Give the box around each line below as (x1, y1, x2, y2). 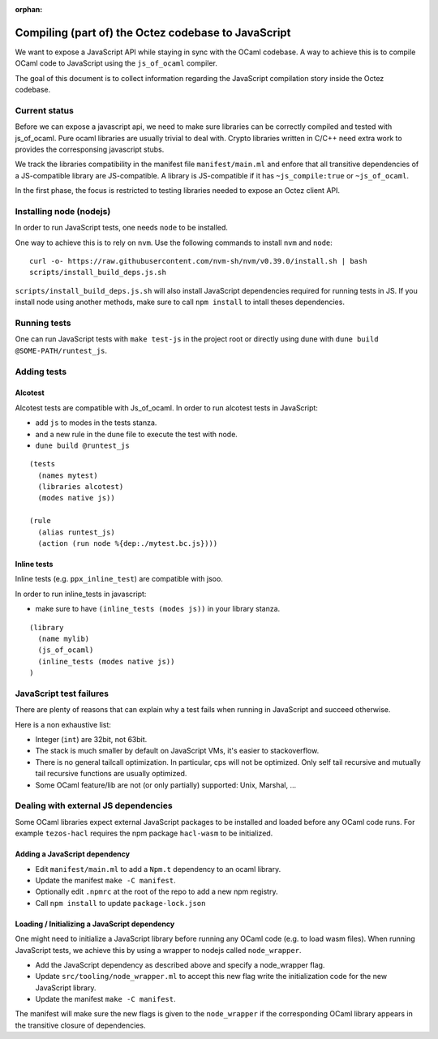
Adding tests (15, 366, 67, 377)
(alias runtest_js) (37, 527, 115, 537)
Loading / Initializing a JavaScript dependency (15, 919, 175, 929)
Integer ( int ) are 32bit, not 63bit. (35, 735, 148, 745)
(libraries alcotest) (37, 483, 124, 492)
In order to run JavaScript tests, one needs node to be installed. (15, 223, 229, 233)
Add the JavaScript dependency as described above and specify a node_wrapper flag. (35, 960, 325, 969)
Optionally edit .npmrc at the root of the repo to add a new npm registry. (35, 887, 278, 896)
